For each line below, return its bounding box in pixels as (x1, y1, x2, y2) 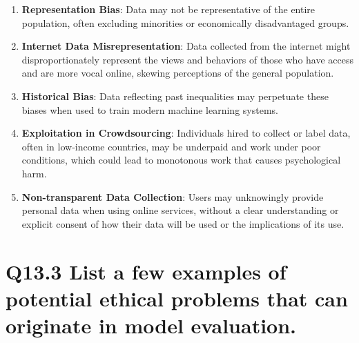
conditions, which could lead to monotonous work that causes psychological (21, 153, 341, 167)
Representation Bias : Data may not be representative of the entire (21, 2, 316, 16)
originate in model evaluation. (6, 311, 297, 339)
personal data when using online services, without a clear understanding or (21, 203, 339, 217)
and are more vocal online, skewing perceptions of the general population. (21, 66, 334, 80)
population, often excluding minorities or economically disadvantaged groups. (21, 15, 349, 30)
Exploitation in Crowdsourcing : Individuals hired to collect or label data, (21, 126, 351, 140)
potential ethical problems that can (6, 284, 348, 312)
